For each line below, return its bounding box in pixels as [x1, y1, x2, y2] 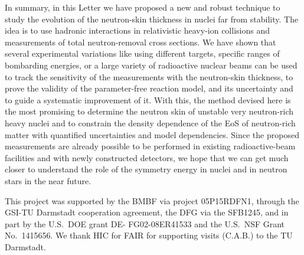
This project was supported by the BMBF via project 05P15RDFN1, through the [5, 194, 299, 207]
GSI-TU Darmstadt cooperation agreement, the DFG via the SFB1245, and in [5, 206, 289, 218]
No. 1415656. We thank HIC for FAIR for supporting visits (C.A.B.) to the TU [5, 229, 293, 241]
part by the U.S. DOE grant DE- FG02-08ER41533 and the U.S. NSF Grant [5, 217, 285, 230]
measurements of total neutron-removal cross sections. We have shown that [5, 35, 276, 48]
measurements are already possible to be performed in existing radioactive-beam [5, 140, 296, 152]
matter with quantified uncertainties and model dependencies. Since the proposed [5, 128, 299, 140]
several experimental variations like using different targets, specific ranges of [5, 47, 280, 60]
